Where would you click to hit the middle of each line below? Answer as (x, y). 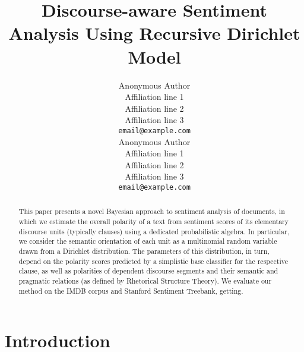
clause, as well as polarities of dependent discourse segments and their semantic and (148, 271)
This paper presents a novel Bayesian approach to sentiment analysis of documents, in (152, 211)
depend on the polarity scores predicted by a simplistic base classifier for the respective (153, 261)
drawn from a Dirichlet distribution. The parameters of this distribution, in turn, (144, 251)
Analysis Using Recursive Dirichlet (154, 33)
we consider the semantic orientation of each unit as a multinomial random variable (148, 241)
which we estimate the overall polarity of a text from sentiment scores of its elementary (154, 221)
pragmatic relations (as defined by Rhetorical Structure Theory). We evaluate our (145, 280)
